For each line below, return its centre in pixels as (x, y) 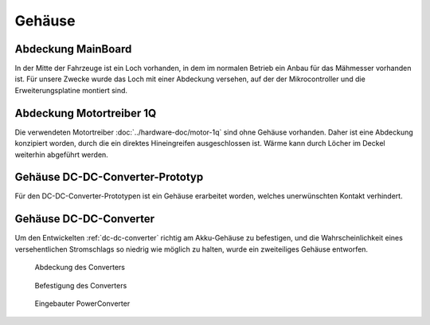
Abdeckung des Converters (80, 268)
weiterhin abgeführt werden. (62, 155)
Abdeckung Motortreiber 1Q (86, 113)
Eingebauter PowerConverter (82, 303)
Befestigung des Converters (81, 285)
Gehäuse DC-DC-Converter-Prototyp (109, 177)
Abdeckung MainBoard (73, 49)
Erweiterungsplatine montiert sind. (71, 90)
